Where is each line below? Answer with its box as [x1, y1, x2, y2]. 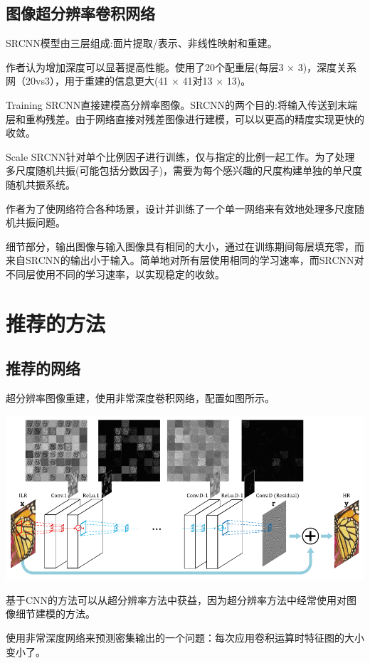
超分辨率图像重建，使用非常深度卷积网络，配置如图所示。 [6, 391, 275, 405]
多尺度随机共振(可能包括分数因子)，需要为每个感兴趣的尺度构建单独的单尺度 [6, 163, 362, 178]
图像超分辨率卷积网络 [6, 2, 155, 24]
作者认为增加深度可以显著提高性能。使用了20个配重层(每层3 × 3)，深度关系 [6, 59, 357, 74]
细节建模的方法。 [15, 606, 95, 621]
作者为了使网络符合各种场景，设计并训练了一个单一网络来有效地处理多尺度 [6, 201, 354, 216]
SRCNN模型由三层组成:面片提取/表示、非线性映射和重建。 [6, 36, 277, 51]
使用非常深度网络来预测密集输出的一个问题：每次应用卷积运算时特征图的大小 [6, 630, 364, 645]
